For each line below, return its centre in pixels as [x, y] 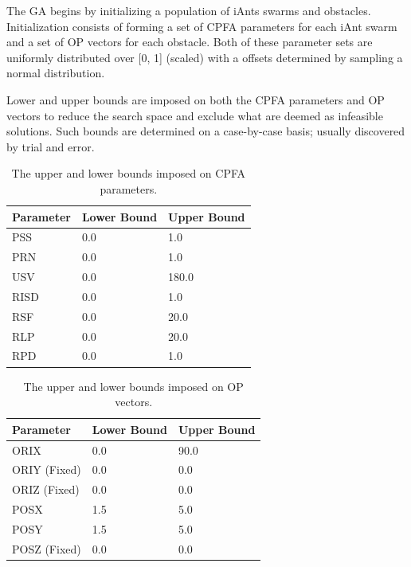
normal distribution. [56, 73]
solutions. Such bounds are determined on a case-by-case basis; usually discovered [206, 131]
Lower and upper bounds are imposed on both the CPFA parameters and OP [196, 99]
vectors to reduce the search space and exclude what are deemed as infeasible [195, 115]
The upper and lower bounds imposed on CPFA [129, 173]
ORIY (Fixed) [47, 469]
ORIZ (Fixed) [46, 489]
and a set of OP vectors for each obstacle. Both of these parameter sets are [190, 42]
